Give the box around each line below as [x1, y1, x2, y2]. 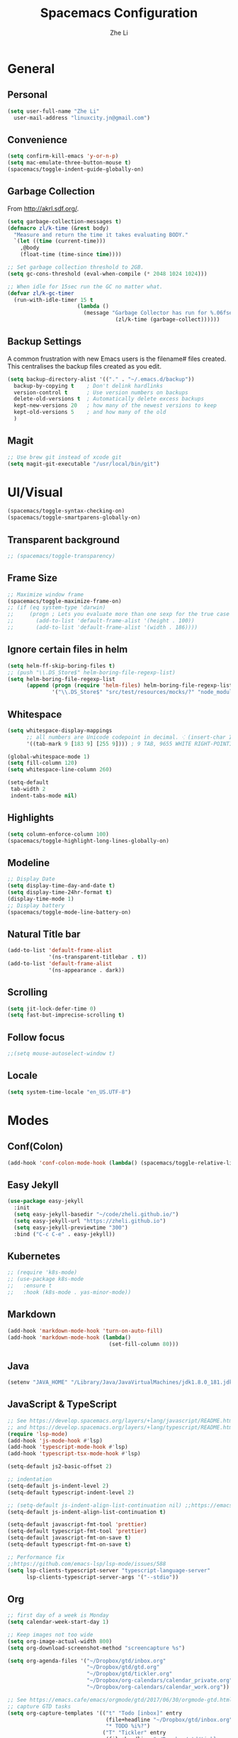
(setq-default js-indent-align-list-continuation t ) [7, 1508, 166, 1515]
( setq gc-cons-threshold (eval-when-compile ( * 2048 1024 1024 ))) [7, 270, 208, 277]
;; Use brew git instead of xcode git [7, 454, 122, 461]
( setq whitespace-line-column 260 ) [7, 766, 113, 773]
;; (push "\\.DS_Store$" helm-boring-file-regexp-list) [7, 668, 176, 676]
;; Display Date [7, 875, 55, 883]
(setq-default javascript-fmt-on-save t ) [7, 1535, 132, 1542]
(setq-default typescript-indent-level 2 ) [7, 1488, 135, 1496]
